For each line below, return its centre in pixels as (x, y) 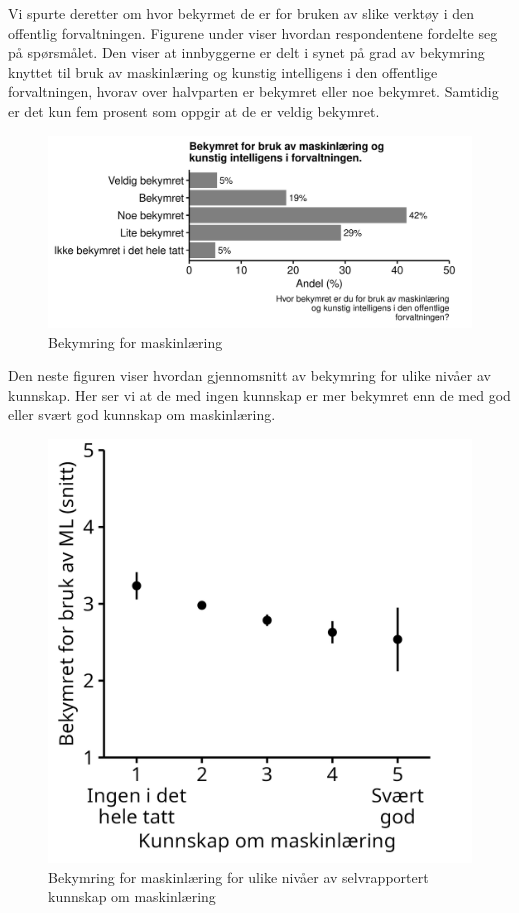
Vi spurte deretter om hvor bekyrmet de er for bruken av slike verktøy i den (241, 13)
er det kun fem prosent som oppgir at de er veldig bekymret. (194, 110)
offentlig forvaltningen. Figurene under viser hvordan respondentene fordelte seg (253, 32)
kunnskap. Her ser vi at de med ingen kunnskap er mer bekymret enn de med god (259, 394)
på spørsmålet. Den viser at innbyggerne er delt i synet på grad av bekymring (246, 52)
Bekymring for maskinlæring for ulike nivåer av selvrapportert (238, 876)
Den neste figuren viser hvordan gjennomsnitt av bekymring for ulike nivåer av (249, 375)
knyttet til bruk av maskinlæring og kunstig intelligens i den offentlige (223, 71)
